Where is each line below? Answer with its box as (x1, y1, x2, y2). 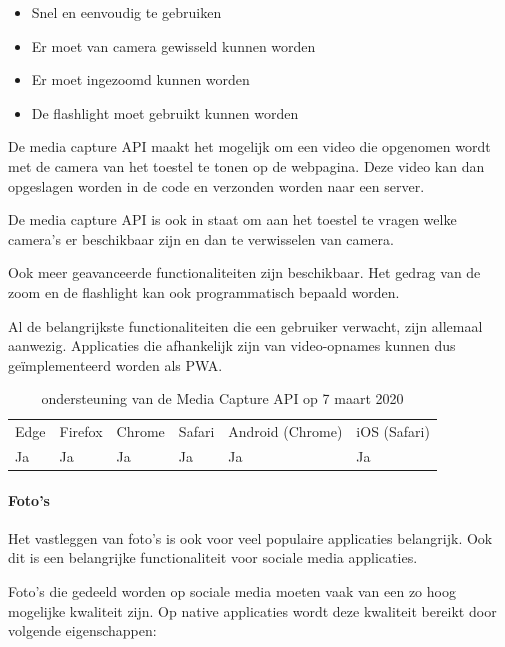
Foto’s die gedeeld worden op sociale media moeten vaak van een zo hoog (8, 581, 456, 602)
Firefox (59, 421, 103, 442)
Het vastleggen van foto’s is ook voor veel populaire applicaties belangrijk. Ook (8, 527, 493, 548)
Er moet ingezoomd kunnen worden (31, 69, 250, 90)
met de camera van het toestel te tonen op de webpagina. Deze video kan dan (8, 155, 485, 176)
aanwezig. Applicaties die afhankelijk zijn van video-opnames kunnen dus (8, 335, 456, 356)
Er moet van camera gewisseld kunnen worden (31, 35, 316, 56)
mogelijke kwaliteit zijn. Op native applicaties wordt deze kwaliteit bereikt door (8, 600, 497, 621)
